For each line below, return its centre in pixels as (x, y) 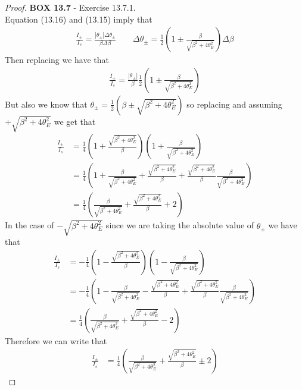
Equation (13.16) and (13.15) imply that (79, 19)
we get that (75, 122)
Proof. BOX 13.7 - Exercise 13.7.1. (70, 7)
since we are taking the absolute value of (180, 225)
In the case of (29, 225)
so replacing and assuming (234, 104)
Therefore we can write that (56, 340)
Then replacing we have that (57, 60)
